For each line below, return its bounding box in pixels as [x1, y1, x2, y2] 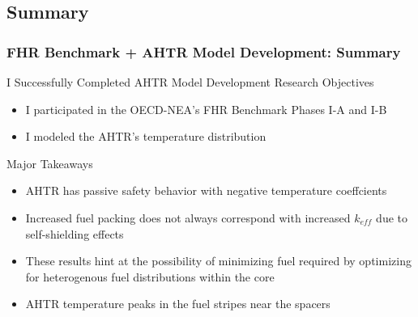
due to [376, 209, 407, 226]
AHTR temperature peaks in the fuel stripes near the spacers [25, 295, 331, 312]
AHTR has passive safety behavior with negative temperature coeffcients [25, 182, 387, 199]
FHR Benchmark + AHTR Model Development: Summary [6, 41, 401, 61]
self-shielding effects [25, 225, 124, 242]
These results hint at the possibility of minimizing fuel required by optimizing [25, 252, 412, 269]
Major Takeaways [6, 154, 93, 171]
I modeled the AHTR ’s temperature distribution [25, 128, 267, 145]
